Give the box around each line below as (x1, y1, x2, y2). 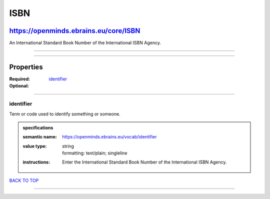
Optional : (9, 83, 29, 89)
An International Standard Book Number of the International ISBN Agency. (9, 40, 161, 46)
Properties (9, 62, 43, 71)
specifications (22, 124, 53, 130)
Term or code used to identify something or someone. (9, 110, 120, 117)
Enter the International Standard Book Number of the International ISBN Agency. (62, 159, 227, 165)
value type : (22, 143, 47, 149)
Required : (9, 75, 30, 82)
